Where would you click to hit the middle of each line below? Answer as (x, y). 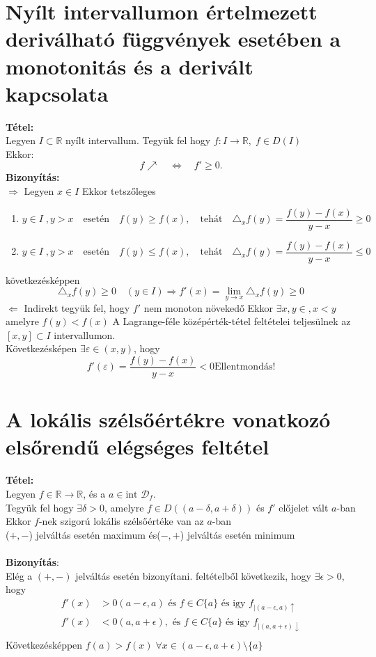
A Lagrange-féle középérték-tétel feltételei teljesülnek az (232, 321)
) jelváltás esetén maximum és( (95, 534)
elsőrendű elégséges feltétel (138, 446)
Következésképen (41, 348)
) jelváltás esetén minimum (237, 534)
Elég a (19, 575)
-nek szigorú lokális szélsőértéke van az (121, 521)
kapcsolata (57, 93)
